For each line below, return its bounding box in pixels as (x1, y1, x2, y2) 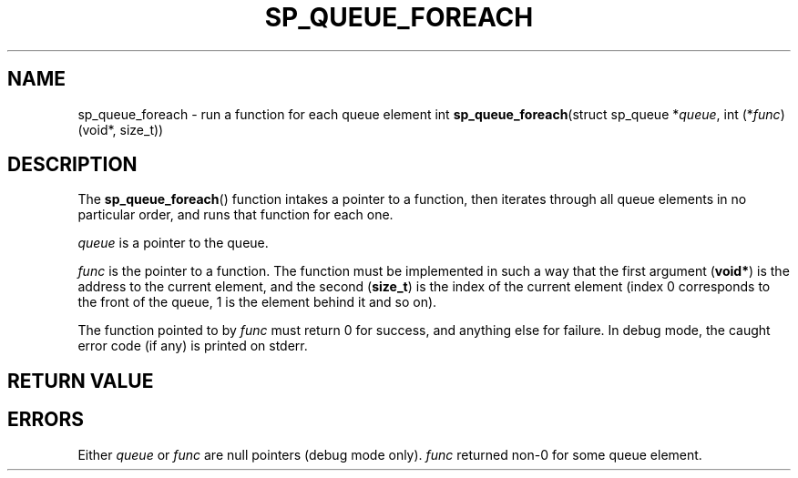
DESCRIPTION (7, 153, 138, 177)
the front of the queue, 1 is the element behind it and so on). (77, 294, 437, 310)
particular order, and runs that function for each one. (77, 207, 394, 223)
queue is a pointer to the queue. (77, 235, 269, 251)
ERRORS (7, 408, 85, 432)
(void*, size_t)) (77, 121, 164, 137)
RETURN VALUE (7, 369, 154, 392)
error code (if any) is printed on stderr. (77, 338, 308, 354)
